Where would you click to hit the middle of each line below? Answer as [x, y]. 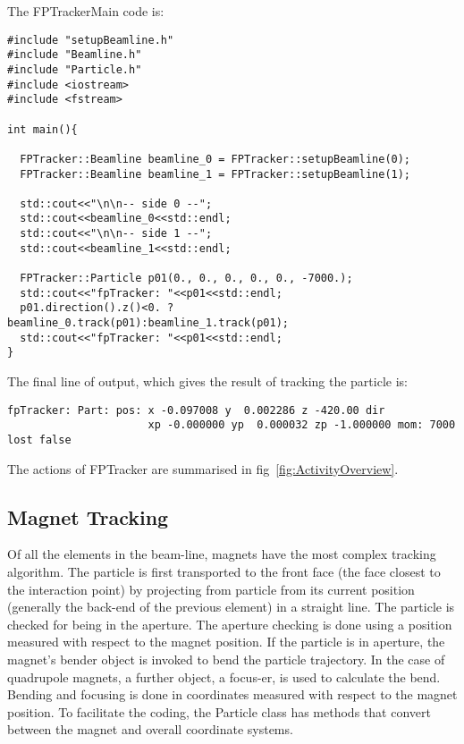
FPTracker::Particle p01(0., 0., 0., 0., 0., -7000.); [186, 279]
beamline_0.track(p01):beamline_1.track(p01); [148, 323]
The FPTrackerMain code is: [86, 11]
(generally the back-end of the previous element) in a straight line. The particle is [231, 607]
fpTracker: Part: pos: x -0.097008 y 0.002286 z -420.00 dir [196, 410]
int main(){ [42, 129]
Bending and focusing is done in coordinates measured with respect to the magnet [232, 694]
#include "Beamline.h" [75, 55]
